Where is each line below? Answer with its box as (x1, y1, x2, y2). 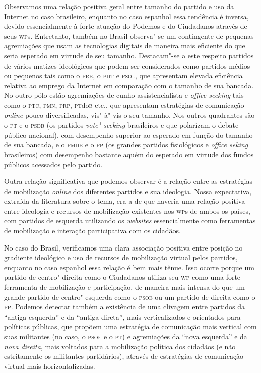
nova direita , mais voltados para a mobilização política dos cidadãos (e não (4, 341, 236, 351)
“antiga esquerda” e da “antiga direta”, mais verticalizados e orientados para (4, 311, 241, 322)
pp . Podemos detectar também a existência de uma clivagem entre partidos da (4, 301, 245, 312)
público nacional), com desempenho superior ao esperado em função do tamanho (4, 129, 253, 140)
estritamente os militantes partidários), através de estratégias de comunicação (4, 351, 244, 361)
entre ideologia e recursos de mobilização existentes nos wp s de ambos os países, (4, 205, 250, 216)
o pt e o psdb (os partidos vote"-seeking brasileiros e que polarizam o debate (4, 119, 239, 130)
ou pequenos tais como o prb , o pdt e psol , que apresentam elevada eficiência (4, 70, 243, 81)
